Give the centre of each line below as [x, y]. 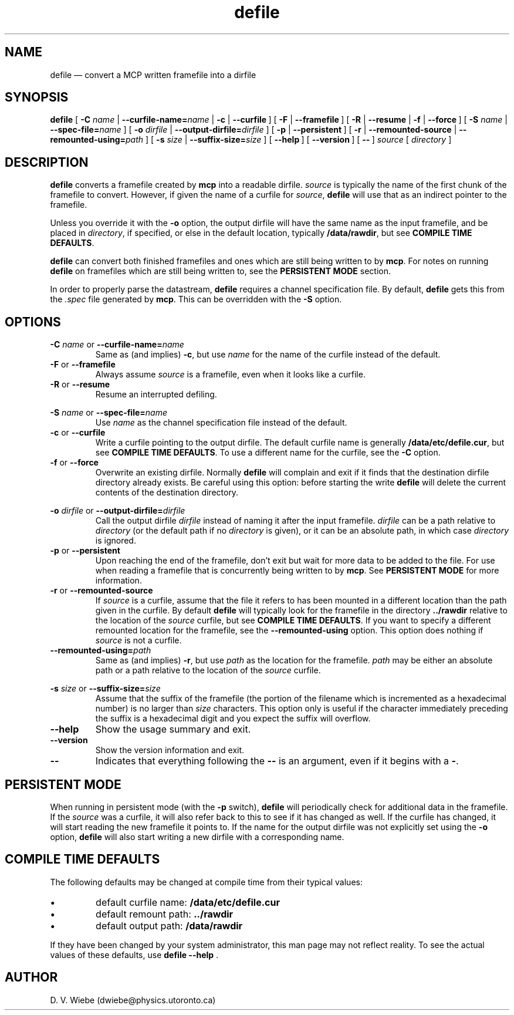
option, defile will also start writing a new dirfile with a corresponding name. [197, 837]
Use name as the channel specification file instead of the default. [221, 423]
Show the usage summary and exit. [173, 729]
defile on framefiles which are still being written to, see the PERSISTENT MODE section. [221, 271]
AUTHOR [31, 977]
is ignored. [116, 541]
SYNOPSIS [37, 97]
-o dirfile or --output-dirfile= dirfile [118, 511]
